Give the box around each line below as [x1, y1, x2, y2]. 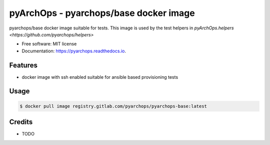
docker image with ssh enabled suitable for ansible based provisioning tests [21, 74, 178, 80]
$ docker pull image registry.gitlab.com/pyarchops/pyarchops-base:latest [19, 103, 207, 109]
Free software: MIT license [21, 41, 77, 47]
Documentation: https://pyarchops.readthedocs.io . [21, 48, 126, 54]
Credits [9, 118, 33, 127]
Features [9, 61, 37, 69]
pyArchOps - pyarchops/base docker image [9, 7, 195, 18]
